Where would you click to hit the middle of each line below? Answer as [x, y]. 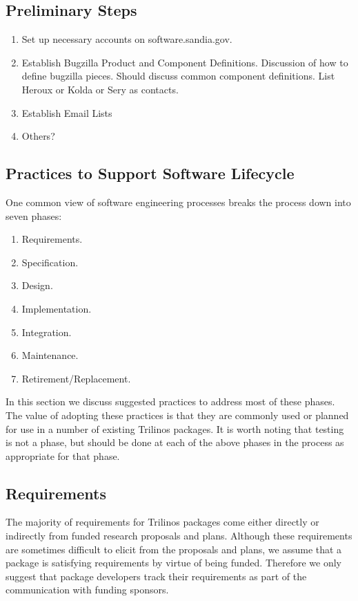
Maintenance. [50, 355]
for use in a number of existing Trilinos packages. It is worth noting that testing [175, 428]
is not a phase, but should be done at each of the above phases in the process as [175, 442]
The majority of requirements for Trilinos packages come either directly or [162, 522]
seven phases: [34, 215]
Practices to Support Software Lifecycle [150, 173]
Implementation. [57, 308]
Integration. [47, 332]
